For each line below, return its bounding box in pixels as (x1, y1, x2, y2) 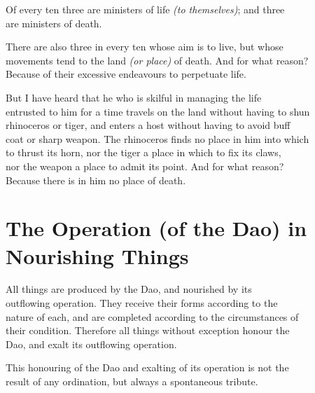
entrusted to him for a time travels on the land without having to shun (6, 104, 310, 118)
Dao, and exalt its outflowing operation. (6, 336, 177, 351)
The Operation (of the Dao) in (6, 214, 307, 242)
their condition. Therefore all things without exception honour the (6, 323, 290, 338)
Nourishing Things (6, 241, 189, 270)
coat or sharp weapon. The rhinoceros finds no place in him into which (6, 131, 309, 146)
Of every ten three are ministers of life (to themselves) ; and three (6, 2, 285, 16)
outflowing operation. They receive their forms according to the (6, 296, 278, 310)
